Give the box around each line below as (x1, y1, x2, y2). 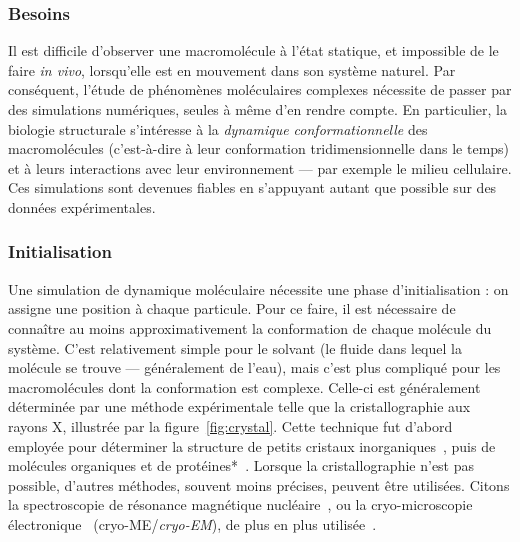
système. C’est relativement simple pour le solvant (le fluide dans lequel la (8, 337, 462, 358)
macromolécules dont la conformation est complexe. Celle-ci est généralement (8, 376, 481, 397)
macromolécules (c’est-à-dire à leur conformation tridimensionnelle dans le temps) (8, 138, 510, 159)
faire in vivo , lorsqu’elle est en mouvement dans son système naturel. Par (8, 59, 456, 80)
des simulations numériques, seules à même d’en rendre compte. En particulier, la (8, 99, 507, 119)
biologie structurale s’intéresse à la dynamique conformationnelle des (8, 118, 428, 139)
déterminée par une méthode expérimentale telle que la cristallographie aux (8, 396, 471, 417)
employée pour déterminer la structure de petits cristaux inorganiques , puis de (8, 435, 496, 456)
